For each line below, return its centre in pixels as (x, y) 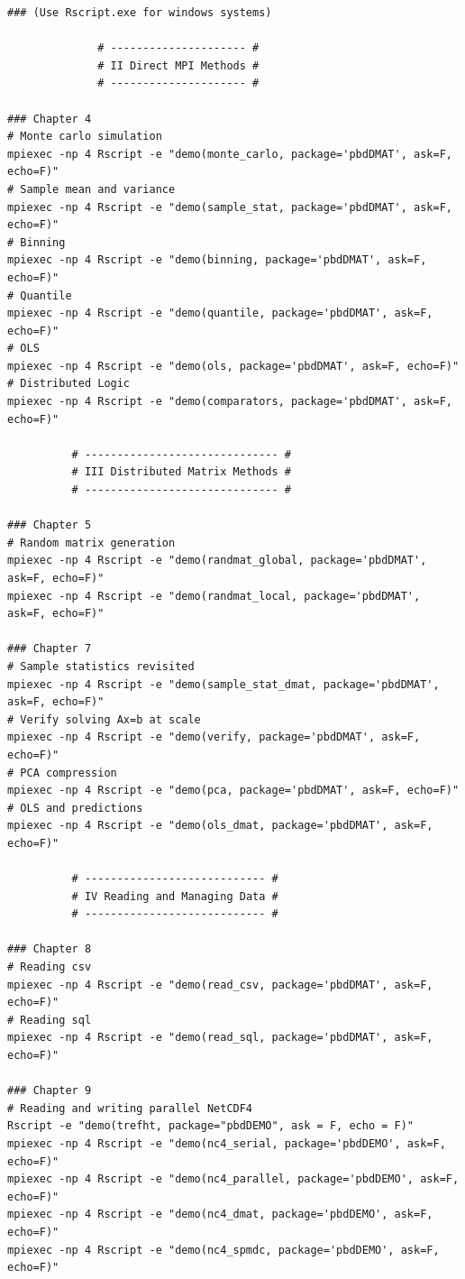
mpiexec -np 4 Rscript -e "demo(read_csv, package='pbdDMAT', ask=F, (220, 985)
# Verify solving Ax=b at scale (104, 719)
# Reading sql (50, 1020)
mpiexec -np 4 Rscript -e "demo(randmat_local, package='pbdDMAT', (214, 596)
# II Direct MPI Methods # (178, 65)
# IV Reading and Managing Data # (175, 896)
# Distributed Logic (69, 384)
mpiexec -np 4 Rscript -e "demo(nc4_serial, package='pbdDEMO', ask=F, (227, 1144)
